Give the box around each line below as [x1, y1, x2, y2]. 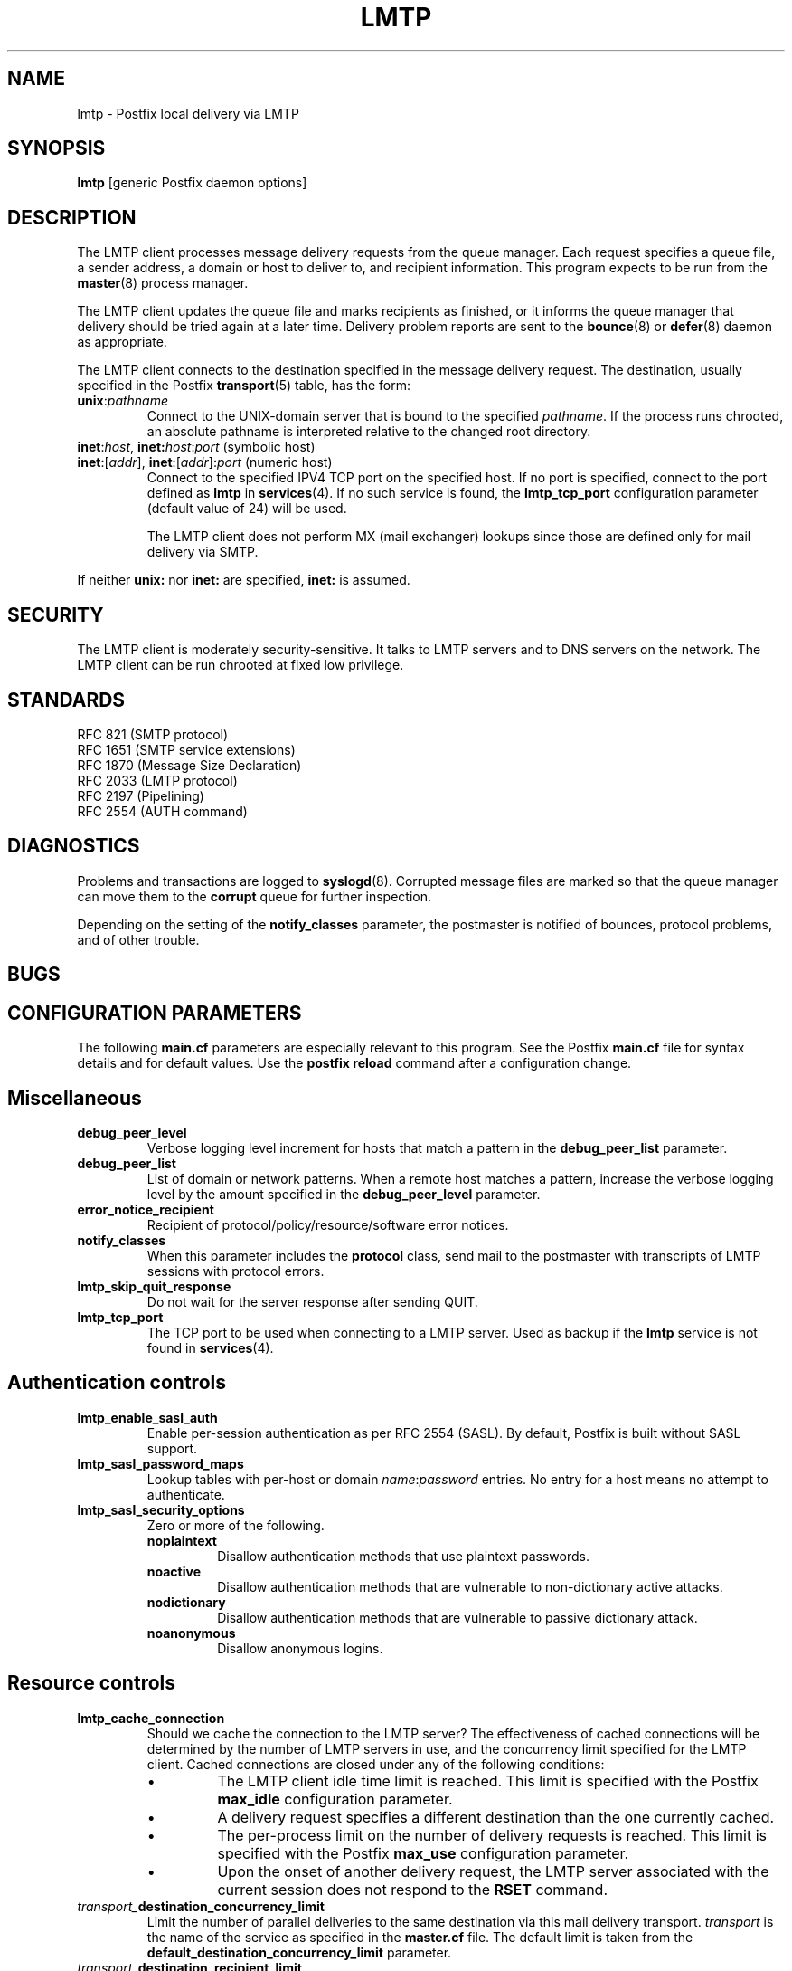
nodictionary [146, 1594, 226, 1610]
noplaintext [146, 1532, 217, 1548]
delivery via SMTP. [146, 544, 259, 560]
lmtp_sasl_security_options [77, 1501, 245, 1518]
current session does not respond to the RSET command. [217, 1880, 608, 1899]
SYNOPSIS [7, 137, 106, 160]
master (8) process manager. [77, 275, 249, 291]
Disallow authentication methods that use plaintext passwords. [217, 1547, 589, 1564]
